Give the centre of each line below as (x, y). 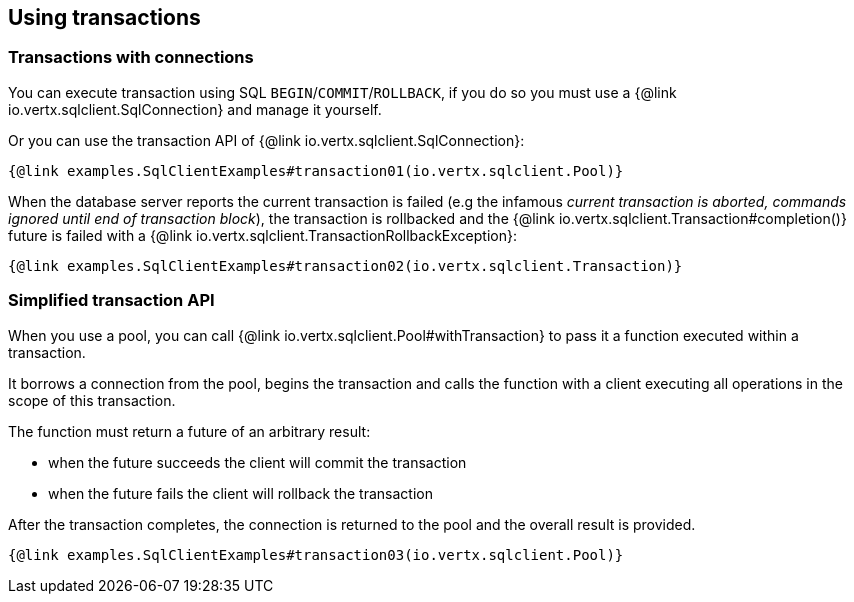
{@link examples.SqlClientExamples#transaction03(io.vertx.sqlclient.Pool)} (316, 554)
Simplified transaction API (111, 300)
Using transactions (104, 17)
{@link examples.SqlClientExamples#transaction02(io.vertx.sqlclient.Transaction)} (345, 265)
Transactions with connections (131, 57)
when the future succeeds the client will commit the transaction (257, 462)
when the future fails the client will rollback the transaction (240, 493)
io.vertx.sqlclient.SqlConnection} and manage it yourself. (195, 109)
